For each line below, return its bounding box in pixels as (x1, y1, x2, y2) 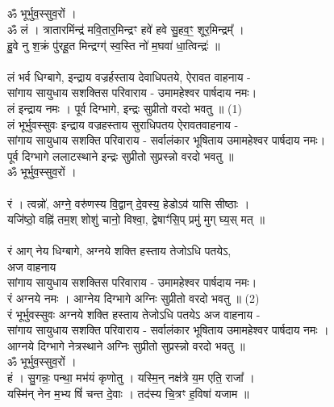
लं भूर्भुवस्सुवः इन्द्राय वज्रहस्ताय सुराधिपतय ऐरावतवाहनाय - (7, 115, 239, 132)
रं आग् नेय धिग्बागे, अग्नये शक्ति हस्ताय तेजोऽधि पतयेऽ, (7, 242, 232, 259)
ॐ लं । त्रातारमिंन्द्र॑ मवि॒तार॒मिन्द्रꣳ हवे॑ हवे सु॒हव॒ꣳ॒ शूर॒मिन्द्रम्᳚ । (7, 20, 244, 37)
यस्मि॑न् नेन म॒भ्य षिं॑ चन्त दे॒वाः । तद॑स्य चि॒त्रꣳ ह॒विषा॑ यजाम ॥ (7, 384, 249, 401)
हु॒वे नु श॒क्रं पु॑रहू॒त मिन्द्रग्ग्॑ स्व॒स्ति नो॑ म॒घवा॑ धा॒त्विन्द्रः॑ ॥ (7, 36, 220, 53)
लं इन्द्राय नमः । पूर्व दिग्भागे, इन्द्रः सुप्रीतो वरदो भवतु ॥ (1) (7, 99, 242, 116)
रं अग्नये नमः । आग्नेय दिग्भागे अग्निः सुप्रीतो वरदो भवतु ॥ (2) (7, 290, 260, 307)
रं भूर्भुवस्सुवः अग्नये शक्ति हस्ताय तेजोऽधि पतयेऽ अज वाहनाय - (7, 305, 261, 322)
